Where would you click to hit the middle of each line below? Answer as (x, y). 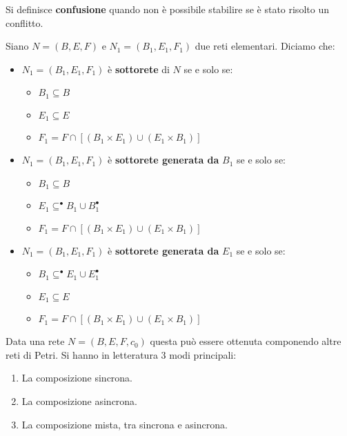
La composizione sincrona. (77, 378)
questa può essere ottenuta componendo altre (246, 341)
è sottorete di (139, 69)
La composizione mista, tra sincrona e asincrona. (125, 424)
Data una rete (35, 341)
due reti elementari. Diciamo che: (265, 46)
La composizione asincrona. (80, 401)
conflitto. (24, 22)
